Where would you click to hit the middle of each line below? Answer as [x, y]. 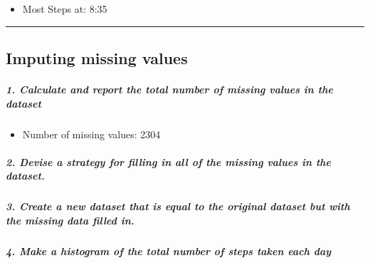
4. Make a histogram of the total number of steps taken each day [169, 251]
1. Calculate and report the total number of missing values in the [169, 89]
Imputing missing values [97, 57]
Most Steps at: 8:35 [65, 9]
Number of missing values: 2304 [91, 134]
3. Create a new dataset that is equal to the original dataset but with [178, 206]
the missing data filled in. [70, 220]
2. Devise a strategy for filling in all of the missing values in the [169, 161]
